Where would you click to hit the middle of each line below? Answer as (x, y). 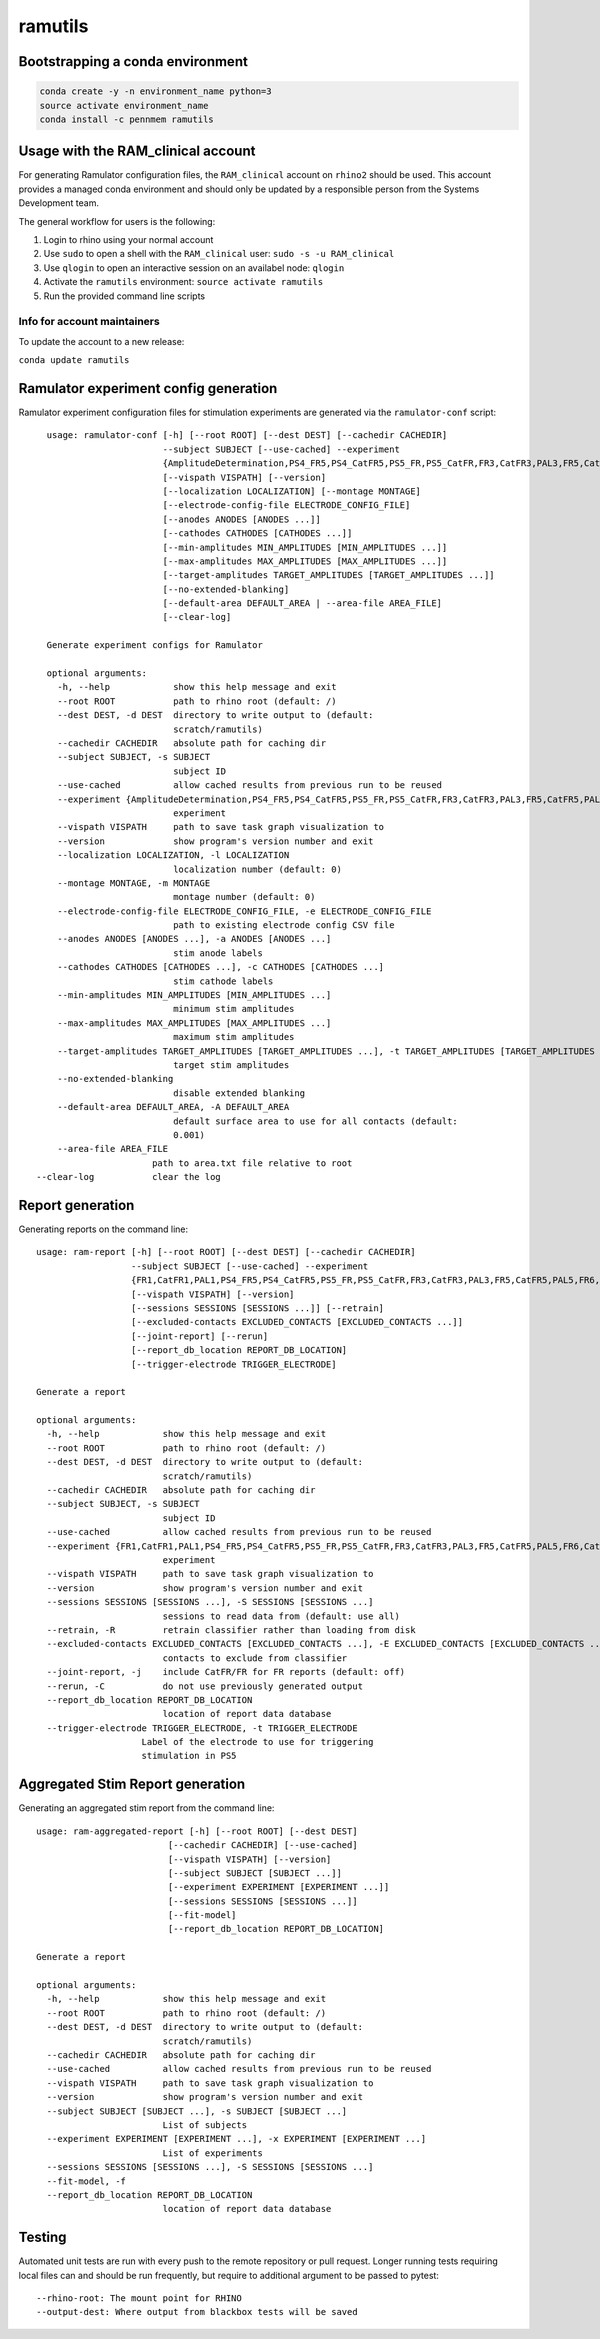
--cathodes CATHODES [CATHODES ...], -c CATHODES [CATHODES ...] (220, 967)
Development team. (59, 203)
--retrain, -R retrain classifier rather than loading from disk (231, 1629)
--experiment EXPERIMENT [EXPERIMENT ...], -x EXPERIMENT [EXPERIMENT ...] (236, 2139)
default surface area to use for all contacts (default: (316, 1121)
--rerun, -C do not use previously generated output (205, 1686)
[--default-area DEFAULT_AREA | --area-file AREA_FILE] (302, 603)
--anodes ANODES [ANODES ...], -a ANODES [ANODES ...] (194, 939)
